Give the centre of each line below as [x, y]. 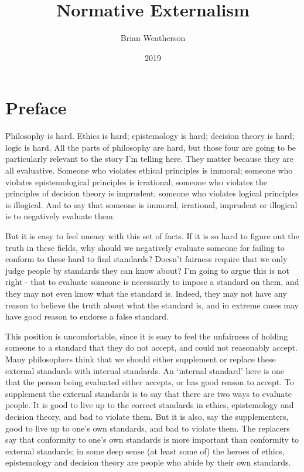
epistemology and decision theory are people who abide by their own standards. [148, 462]
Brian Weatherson [153, 38]
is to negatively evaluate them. [60, 216]
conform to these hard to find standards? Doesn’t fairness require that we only [146, 259]
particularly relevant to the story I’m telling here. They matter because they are [149, 159]
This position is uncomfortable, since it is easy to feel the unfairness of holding [147, 336]
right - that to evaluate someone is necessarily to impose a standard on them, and [152, 282]
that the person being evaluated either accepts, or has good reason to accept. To [150, 382]
